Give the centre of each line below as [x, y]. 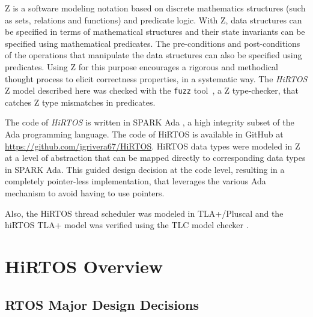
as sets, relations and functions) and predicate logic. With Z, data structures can [153, 20]
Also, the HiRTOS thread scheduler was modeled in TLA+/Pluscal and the [144, 213]
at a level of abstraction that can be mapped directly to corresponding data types [155, 158]
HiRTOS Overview [84, 266]
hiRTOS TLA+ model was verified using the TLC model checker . [127, 225]
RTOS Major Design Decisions [102, 304]
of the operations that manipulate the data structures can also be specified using [153, 55]
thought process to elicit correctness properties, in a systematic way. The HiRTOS [156, 78]
